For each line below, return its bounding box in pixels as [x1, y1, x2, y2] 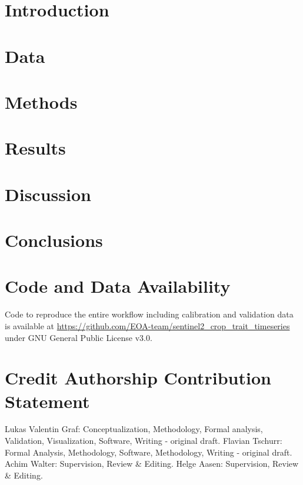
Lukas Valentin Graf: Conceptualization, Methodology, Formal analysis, [5, 423, 263, 435]
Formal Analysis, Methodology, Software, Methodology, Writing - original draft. [5, 446, 292, 458]
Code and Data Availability [5, 274, 231, 298]
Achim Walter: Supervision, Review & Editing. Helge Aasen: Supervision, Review [5, 457, 299, 470]
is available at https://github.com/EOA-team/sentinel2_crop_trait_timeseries [5, 319, 290, 332]
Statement [5, 389, 90, 413]
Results [5, 136, 66, 160]
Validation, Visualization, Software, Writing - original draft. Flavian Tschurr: [5, 434, 282, 447]
